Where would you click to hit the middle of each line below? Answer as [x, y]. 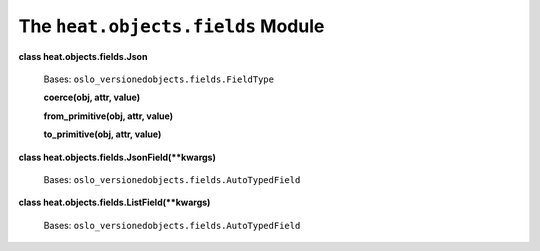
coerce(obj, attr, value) [92, 97]
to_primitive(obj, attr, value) [102, 134]
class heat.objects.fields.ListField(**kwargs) [114, 202]
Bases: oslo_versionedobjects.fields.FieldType [159, 79]
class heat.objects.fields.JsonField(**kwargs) [117, 157]
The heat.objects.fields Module [171, 26]
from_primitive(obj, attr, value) [108, 116]
